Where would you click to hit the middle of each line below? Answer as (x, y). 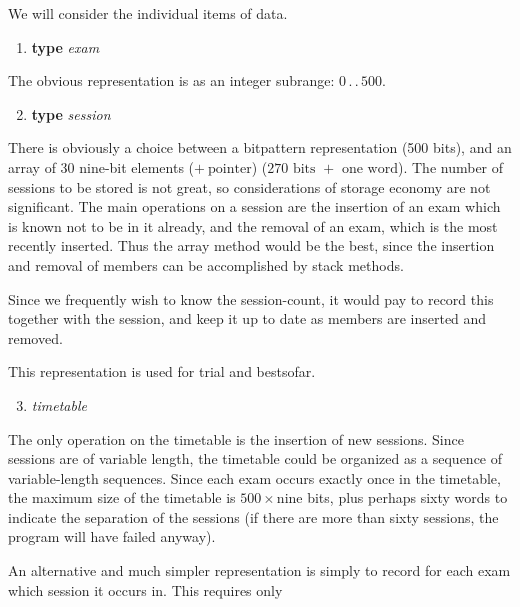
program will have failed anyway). (112, 536)
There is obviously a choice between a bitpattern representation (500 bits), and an (260, 147)
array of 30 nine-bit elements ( (101, 166)
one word (369, 168)
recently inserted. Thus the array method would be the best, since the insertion (251, 245)
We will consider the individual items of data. (148, 13)
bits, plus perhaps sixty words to (407, 497)
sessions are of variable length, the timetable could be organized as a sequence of (255, 458)
